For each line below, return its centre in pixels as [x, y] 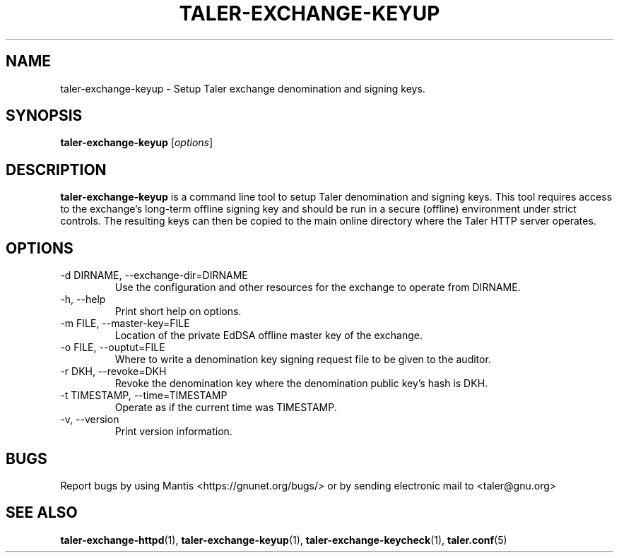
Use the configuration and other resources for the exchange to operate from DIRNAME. [318, 287]
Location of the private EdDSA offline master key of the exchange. [269, 336]
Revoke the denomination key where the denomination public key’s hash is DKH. [301, 384]
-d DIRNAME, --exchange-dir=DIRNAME [154, 275]
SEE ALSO [42, 513]
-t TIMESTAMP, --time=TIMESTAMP [144, 396]
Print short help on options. [178, 311]
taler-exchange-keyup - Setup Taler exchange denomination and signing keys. [243, 88]
